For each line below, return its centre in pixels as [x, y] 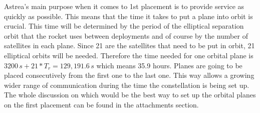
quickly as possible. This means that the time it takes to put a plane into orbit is [128, 16]
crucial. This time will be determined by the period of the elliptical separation [124, 26]
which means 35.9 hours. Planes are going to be [169, 65]
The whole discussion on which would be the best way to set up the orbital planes [130, 95]
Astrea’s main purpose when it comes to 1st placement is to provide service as [124, 6]
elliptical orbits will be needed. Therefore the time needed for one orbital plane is [129, 55]
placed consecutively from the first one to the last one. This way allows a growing [129, 75]
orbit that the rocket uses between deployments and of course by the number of [126, 35]
